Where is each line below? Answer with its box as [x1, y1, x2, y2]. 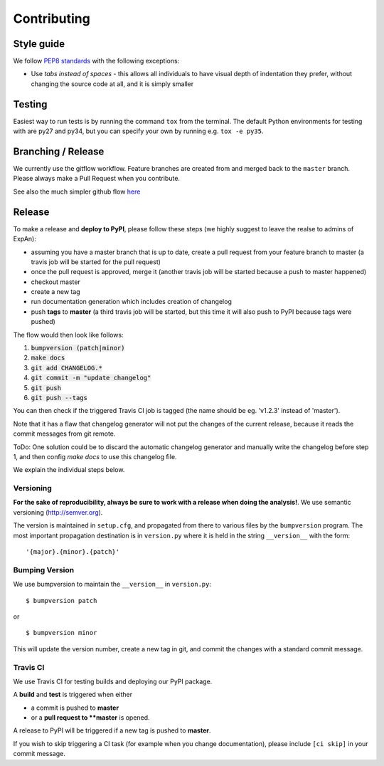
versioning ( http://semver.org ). [13, 508, 103, 516]
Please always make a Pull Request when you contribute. [13, 174, 181, 183]
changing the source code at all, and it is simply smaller [31, 79, 194, 88]
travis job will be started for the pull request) [31, 257, 161, 266]
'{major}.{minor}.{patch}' [26, 548, 120, 556]
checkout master [31, 278, 81, 286]
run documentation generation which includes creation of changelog [31, 298, 233, 306]
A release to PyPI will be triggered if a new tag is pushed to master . [13, 726, 211, 735]
